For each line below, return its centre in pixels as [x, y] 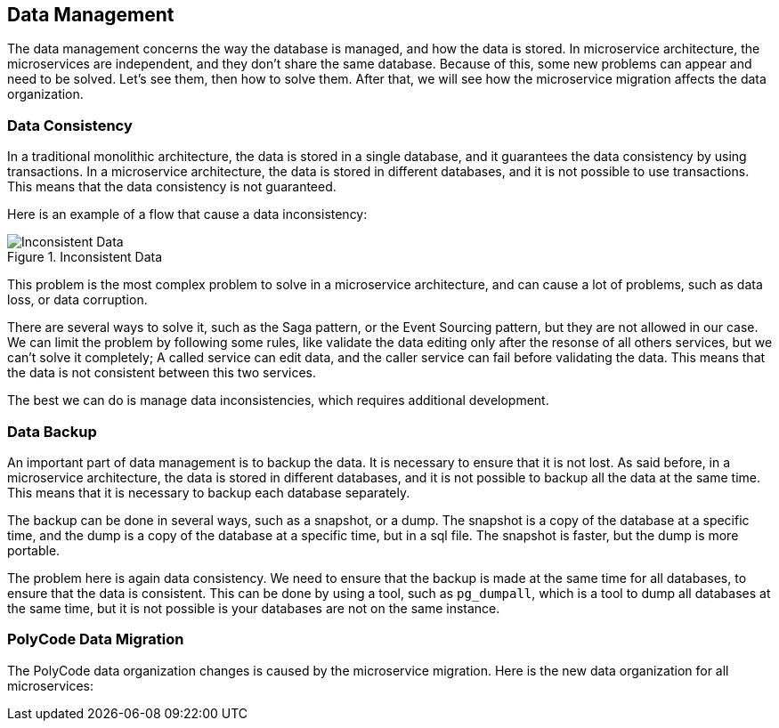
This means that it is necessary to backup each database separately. [209, 492]
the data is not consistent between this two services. [162, 373]
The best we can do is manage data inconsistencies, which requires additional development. [278, 400]
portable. [34, 550]
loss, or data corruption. [77, 300]
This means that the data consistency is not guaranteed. [172, 187]
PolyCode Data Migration [96, 639]
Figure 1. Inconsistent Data [85, 257]
